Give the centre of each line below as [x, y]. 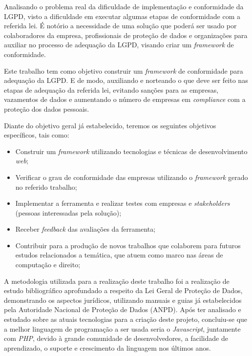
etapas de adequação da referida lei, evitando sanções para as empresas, [111, 89]
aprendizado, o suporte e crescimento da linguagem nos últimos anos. [107, 347]
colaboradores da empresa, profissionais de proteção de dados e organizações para [126, 35]
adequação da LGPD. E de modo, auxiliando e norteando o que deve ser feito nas [126, 80]
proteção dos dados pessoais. [47, 109]
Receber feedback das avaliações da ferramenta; [85, 229]
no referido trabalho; [46, 187]
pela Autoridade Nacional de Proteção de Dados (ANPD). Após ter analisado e [123, 309]
